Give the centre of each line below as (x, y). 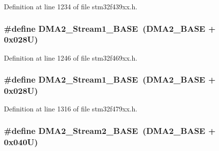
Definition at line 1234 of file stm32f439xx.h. (71, 6)
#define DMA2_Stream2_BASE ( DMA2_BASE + (110, 130)
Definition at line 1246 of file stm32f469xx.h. (71, 57)
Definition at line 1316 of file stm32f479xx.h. (71, 109)
